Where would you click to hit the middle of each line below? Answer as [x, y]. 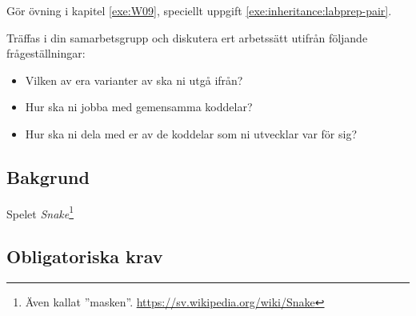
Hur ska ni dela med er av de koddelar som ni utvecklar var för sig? [191, 133]
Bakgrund [48, 176]
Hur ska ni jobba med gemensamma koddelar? [139, 107]
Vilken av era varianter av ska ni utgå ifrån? [134, 80]
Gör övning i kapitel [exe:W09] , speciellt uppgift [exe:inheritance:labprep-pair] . [199, 10]
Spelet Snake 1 [40, 212]
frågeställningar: [46, 53]
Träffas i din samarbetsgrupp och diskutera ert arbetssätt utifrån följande [187, 37]
